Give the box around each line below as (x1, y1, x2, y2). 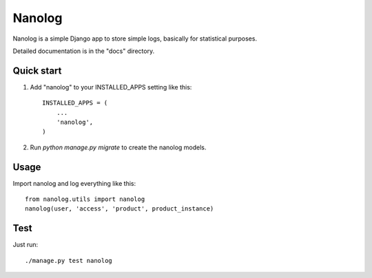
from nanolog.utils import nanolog (25, 195, 145, 203)
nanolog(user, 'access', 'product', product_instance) (25, 205, 214, 213)
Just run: (12, 241, 39, 249)
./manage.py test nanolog (25, 257, 113, 264)
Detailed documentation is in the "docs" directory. (12, 47, 155, 55)
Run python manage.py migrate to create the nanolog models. (30, 143, 207, 151)
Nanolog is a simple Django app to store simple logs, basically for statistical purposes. (12, 34, 258, 43)
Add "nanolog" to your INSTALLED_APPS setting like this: (30, 83, 192, 91)
